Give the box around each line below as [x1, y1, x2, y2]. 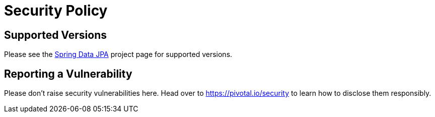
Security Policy [4, 2, 108, 19]
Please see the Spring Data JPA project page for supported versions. [4, 50, 233, 59]
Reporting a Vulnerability [4, 67, 132, 80]
